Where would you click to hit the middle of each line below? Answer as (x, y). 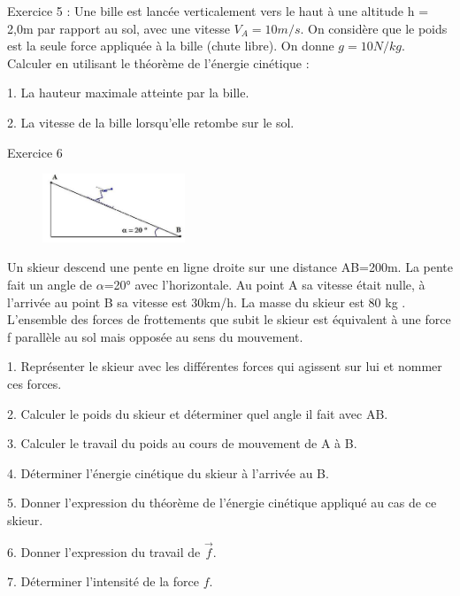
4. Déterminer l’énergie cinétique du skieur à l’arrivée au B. (168, 472)
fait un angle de (50, 285)
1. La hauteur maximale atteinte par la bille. (128, 93)
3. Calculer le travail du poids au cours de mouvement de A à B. (182, 443)
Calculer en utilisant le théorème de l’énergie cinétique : (158, 62)
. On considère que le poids (374, 28)
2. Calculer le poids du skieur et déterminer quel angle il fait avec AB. (198, 413)
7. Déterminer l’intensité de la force (103, 581)
